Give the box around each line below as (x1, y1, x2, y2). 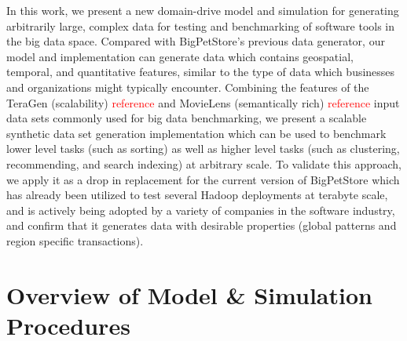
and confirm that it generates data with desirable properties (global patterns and (6, 217, 397, 234)
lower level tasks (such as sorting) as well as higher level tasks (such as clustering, (6, 140, 400, 157)
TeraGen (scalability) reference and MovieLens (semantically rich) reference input (6, 94, 400, 111)
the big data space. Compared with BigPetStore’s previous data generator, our (6, 33, 385, 49)
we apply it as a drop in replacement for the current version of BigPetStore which (6, 171, 400, 187)
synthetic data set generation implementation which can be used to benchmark (6, 125, 387, 141)
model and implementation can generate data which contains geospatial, (6, 48, 354, 64)
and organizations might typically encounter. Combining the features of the (6, 78, 369, 95)
